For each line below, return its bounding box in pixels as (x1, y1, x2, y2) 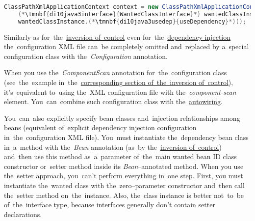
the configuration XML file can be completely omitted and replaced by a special (4, 41, 249, 52)
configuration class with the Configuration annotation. (4, 51, 168, 61)
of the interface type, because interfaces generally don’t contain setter (4, 199, 215, 210)
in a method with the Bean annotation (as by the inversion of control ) (4, 141, 222, 152)
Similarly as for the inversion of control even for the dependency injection (4, 31, 231, 42)
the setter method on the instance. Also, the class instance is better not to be (4, 190, 244, 200)
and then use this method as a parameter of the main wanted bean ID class (4, 151, 237, 162)
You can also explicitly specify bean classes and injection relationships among (4, 112, 240, 123)
